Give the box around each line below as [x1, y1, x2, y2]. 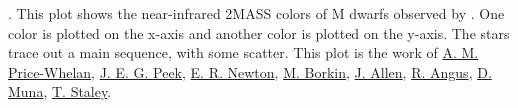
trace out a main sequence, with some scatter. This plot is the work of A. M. [8, 42, 479, 63]
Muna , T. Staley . [8, 81, 112, 102]
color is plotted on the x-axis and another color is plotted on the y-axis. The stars [8, 22, 510, 43]
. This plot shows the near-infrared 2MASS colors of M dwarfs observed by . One [8, 3, 505, 23]
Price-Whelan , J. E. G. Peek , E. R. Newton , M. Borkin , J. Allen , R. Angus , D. [8, 61, 492, 82]
